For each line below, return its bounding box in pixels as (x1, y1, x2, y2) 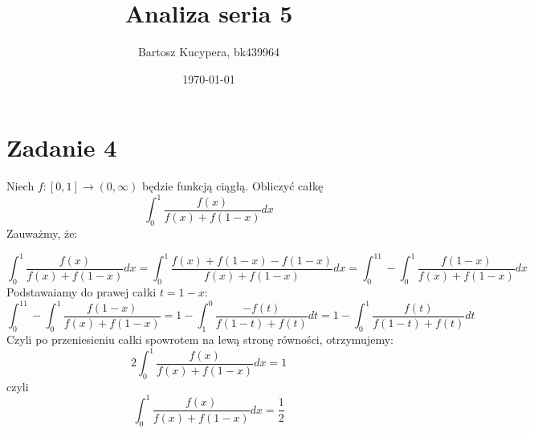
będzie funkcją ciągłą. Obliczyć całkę (141, 178, 324, 194)
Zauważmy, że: (6, 225, 78, 242)
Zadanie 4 (6, 131, 117, 164)
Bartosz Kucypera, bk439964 (137, 43, 280, 60)
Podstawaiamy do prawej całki (6, 284, 157, 300)
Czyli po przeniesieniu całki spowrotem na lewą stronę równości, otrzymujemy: (6, 330, 393, 347)
